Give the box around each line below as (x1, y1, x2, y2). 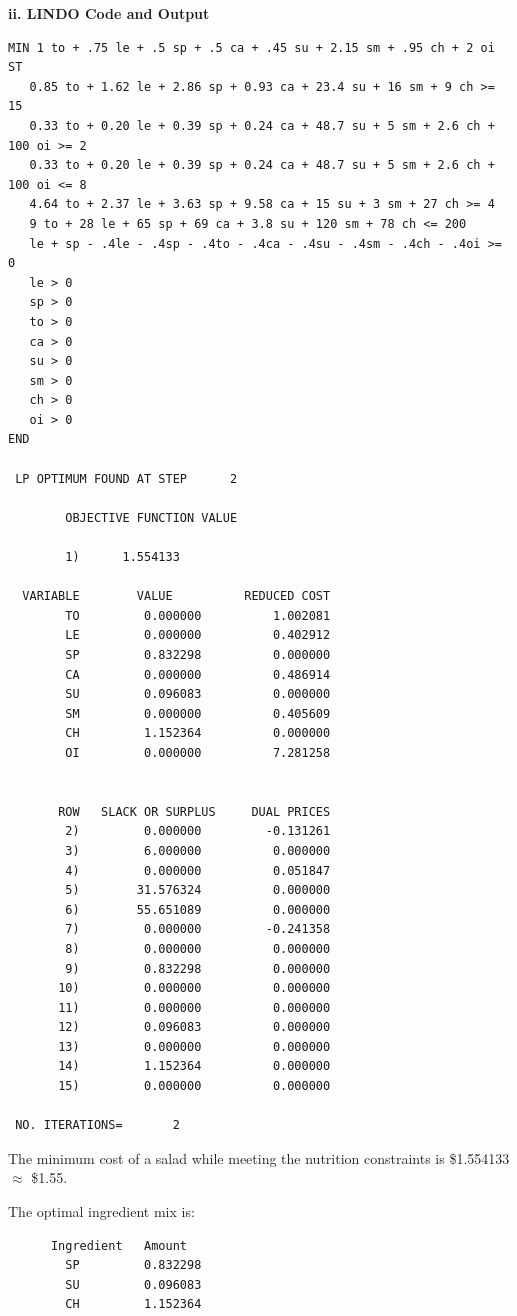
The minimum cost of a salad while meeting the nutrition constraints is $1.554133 (8, 1147, 510, 1168)
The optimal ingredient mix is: (8, 1201, 195, 1222)
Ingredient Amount (50, 1238, 187, 1253)
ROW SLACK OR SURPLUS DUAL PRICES (58, 804, 331, 819)
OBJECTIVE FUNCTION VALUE (65, 510, 238, 525)
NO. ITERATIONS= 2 (15, 1118, 180, 1133)
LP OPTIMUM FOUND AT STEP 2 (15, 471, 238, 486)
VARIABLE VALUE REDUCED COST (22, 589, 331, 604)
